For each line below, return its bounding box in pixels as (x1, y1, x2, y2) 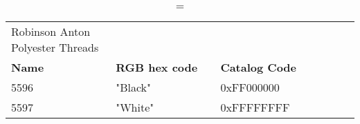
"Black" (116, 79, 152, 95)
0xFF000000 (220, 79, 280, 95)
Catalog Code (220, 59, 297, 75)
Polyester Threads (11, 39, 99, 55)
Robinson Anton (11, 23, 91, 39)
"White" (116, 99, 154, 115)
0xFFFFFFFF (220, 99, 290, 115)
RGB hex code (116, 59, 198, 75)
